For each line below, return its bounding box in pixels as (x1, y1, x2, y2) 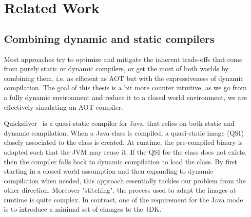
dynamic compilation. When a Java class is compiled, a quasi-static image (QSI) (4, 127, 244, 138)
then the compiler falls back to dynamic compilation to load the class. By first (4, 156, 237, 166)
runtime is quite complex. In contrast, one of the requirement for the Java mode (4, 194, 243, 204)
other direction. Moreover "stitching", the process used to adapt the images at (4, 185, 236, 195)
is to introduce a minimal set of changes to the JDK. (4, 204, 162, 214)
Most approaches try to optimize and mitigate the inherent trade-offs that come (4, 54, 243, 64)
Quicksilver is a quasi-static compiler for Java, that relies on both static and (4, 118, 235, 128)
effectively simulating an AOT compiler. (4, 101, 123, 112)
